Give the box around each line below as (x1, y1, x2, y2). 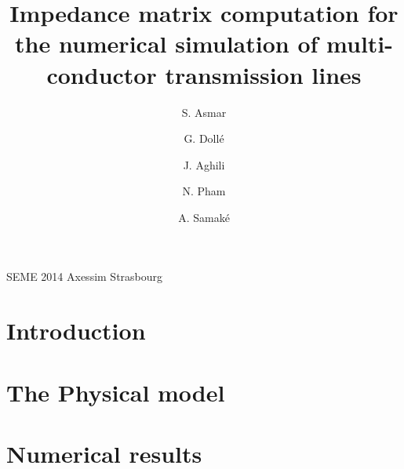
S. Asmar (181, 104, 227, 120)
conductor (46, 58, 157, 90)
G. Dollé (184, 130, 224, 147)
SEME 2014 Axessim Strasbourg (6, 268, 163, 285)
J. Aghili (183, 156, 225, 173)
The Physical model (6, 376, 225, 408)
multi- (326, 27, 393, 60)
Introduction (6, 314, 146, 347)
